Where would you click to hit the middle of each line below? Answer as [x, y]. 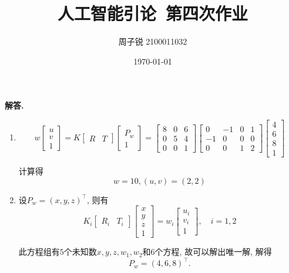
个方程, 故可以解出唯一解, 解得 [213, 252]
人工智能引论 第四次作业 [153, 13]
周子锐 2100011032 [153, 41]
